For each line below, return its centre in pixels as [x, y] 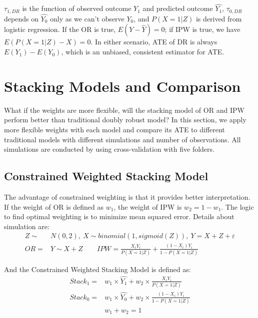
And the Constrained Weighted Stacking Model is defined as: [97, 269]
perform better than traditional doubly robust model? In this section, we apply [125, 120]
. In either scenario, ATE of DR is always [154, 42]
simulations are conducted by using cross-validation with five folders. [109, 149]
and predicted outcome [178, 8]
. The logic [237, 206]
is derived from [219, 18]
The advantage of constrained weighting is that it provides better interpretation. [127, 196]
